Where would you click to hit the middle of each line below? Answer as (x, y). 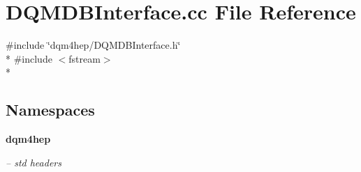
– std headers (34, 162)
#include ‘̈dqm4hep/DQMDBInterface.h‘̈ (93, 45)
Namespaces (50, 110)
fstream (84, 58)
